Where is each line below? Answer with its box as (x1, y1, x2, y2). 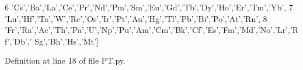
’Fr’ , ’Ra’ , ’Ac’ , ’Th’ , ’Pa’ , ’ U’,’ (5, 24, 102, 36)
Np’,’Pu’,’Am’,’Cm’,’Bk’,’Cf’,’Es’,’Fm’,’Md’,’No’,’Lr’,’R (101, 24, 299, 36)
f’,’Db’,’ (5, 35, 32, 47)
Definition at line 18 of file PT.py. (5, 54, 126, 67)
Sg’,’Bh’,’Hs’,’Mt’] (34, 35, 99, 47)
